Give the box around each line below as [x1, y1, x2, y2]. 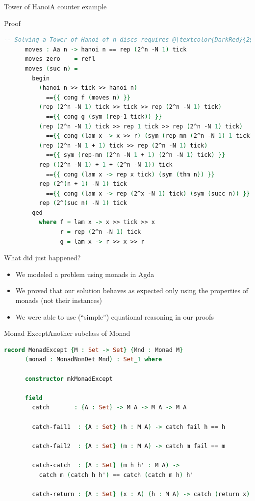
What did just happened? [4, 252, 81, 263]
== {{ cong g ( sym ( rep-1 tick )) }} [46, 113, 162, 120]
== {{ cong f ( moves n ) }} [46, 94, 130, 101]
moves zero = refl [25, 55, 96, 63]
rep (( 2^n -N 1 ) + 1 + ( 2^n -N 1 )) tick [39, 161, 173, 168]
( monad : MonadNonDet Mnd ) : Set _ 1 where [25, 356, 162, 363]
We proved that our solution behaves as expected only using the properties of [15, 285, 249, 296]
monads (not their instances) [15, 295, 102, 305]
